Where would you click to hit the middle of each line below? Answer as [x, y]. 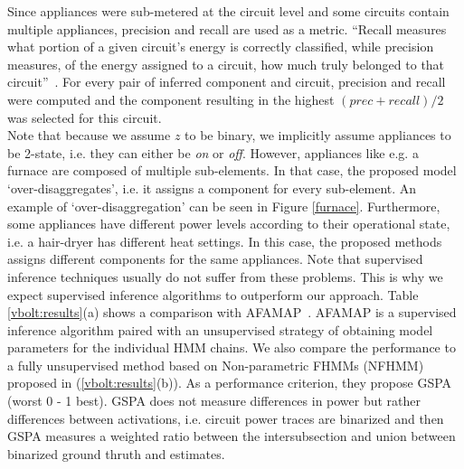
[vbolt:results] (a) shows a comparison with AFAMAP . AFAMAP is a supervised [232, 312]
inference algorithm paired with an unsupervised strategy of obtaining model [220, 329]
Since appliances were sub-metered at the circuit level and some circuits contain [228, 11]
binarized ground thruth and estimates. [116, 453]
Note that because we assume [89, 135]
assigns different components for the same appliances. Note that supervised [215, 259]
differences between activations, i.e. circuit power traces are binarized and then [226, 418]
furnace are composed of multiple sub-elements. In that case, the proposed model [232, 170]
